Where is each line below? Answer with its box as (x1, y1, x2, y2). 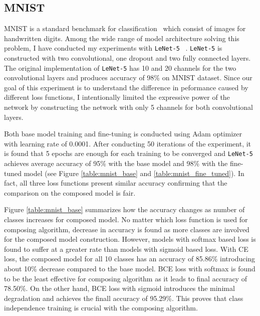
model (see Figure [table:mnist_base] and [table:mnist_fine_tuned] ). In (24, 168, 244, 178)
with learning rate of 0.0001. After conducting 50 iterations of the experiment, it (4, 138, 251, 148)
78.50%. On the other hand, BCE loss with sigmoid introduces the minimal (4, 283, 235, 293)
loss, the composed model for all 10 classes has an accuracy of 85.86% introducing (4, 253, 255, 264)
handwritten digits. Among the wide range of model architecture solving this (4, 33, 239, 43)
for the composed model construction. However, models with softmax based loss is (4, 234, 256, 244)
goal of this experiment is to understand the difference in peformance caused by (4, 82, 248, 92)
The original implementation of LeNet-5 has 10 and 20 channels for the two (4, 62, 236, 73)
